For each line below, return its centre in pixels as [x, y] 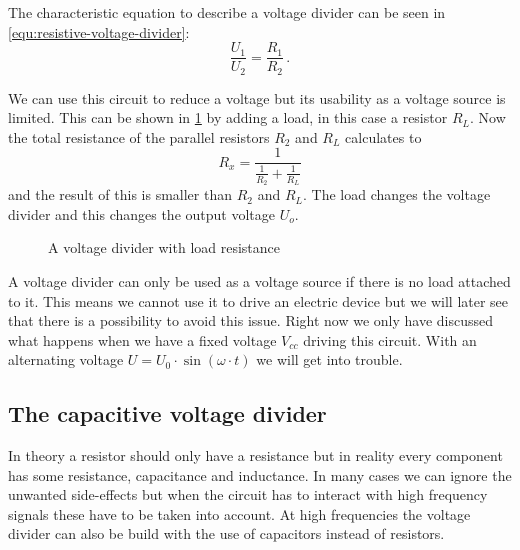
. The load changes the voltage [397, 194]
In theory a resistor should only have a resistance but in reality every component [255, 455]
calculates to [383, 136]
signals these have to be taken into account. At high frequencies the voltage [239, 513]
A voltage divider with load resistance [164, 247]
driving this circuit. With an [390, 339]
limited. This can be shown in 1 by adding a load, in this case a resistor [228, 117]
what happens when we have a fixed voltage [142, 339]
